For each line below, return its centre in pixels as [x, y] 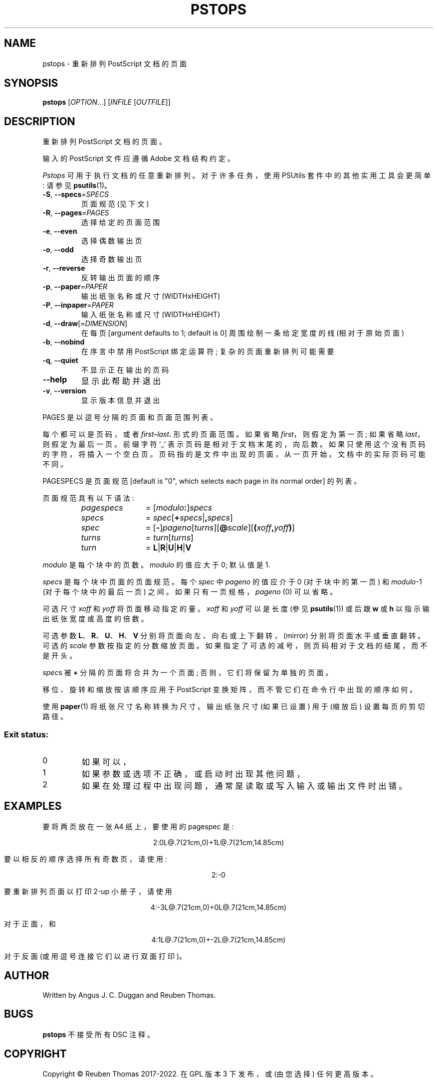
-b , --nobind [64, 342]
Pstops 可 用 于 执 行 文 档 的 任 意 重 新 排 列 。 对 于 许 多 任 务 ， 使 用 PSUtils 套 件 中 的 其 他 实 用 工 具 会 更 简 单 [237, 176]
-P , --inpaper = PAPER [78, 305]
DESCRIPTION [40, 121]
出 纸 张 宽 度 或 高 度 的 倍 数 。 [95, 619]
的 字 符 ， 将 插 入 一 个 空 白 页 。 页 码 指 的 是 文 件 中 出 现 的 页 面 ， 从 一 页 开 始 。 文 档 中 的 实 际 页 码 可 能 [234, 454]
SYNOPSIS [31, 83]
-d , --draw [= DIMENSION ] [85, 324]
